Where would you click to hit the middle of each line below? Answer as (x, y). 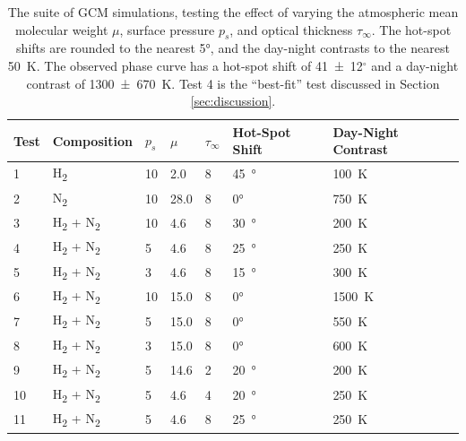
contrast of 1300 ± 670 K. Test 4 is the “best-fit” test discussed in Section (233, 83)
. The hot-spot (411, 29)
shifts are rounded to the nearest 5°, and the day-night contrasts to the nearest (233, 48)
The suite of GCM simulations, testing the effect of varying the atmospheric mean (233, 12)
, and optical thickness (291, 29)
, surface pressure (167, 29)
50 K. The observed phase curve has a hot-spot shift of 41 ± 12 (185, 65)
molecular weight (61, 29)
